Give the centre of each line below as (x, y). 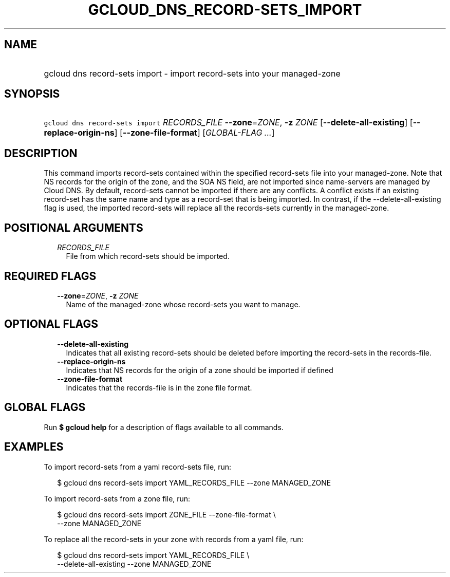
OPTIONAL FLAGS (51, 324)
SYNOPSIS (32, 94)
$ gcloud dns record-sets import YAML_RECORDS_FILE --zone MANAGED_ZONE (194, 482)
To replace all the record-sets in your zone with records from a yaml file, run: (174, 539)
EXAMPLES (34, 447)
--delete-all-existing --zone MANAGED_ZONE (134, 564)
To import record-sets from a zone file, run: (117, 498)
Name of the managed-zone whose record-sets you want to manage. (183, 304)
